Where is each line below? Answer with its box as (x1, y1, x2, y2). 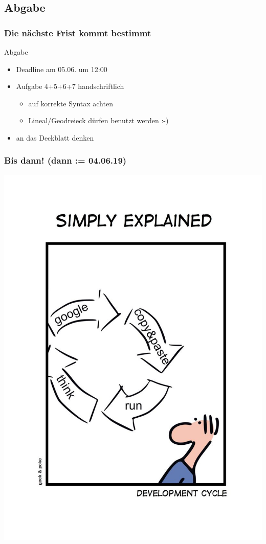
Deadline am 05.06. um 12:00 (16, 63, 107, 74)
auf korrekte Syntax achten (28, 98, 113, 108)
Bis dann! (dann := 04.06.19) (4, 154, 127, 167)
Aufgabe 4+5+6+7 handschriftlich (16, 81, 124, 92)
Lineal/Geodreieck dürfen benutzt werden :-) (28, 115, 169, 126)
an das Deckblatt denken (16, 132, 94, 143)
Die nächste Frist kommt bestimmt (4, 26, 151, 39)
